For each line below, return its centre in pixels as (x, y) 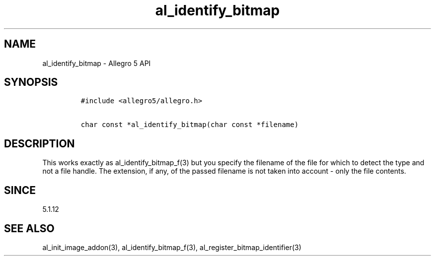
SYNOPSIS (31, 82)
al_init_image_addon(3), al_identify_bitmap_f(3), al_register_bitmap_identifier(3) (172, 247)
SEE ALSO (29, 228)
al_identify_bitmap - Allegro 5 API (97, 63)
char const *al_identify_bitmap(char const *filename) (190, 125)
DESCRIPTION (39, 143)
